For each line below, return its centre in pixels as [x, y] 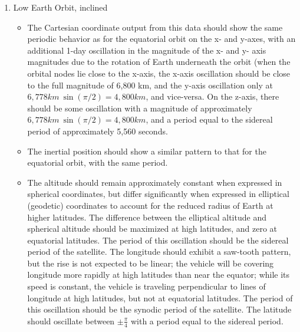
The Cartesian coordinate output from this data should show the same [155, 27]
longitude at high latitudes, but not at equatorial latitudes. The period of [160, 298]
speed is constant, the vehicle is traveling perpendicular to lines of [146, 286]
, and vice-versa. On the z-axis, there [212, 96]
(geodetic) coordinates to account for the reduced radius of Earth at [150, 205]
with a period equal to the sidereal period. [207, 321]
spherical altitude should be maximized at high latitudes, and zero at [152, 229]
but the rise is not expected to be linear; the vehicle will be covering [151, 263]
